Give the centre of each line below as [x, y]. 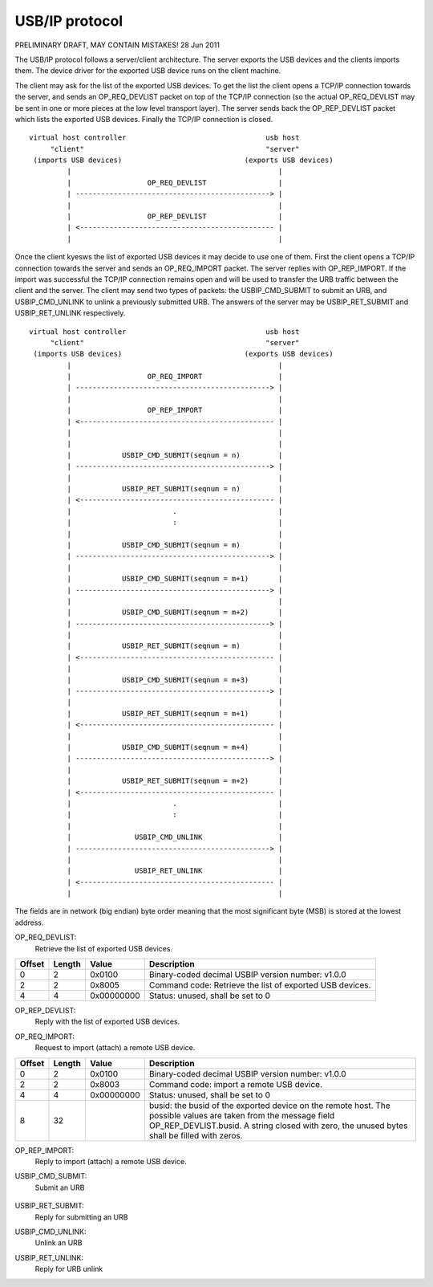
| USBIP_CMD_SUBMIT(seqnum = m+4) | [175, 747]
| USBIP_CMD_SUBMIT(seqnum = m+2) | [175, 613]
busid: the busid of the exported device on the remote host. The [269, 1106]
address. [29, 922]
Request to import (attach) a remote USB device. [115, 1048]
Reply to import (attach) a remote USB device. [111, 1161]
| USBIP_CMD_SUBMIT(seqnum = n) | [175, 455]
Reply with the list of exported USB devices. [107, 1022]
